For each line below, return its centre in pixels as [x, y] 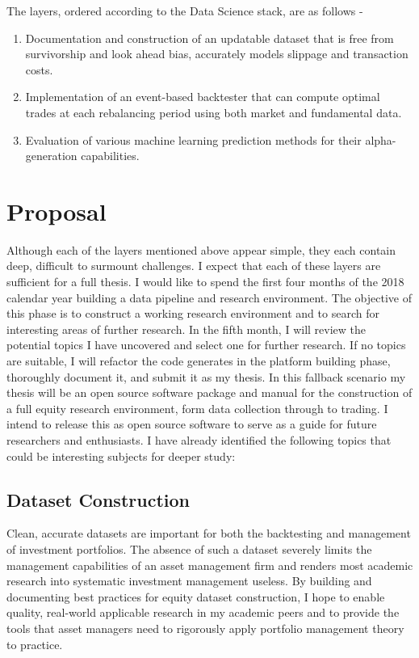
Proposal [57, 211]
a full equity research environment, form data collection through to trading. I [197, 408]
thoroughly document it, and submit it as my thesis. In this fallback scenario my [206, 376]
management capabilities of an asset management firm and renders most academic [210, 565]
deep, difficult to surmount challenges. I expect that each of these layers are [194, 266]
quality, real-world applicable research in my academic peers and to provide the [203, 612]
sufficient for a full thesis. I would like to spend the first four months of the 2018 [205, 282]
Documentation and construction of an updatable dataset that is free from [209, 38]
